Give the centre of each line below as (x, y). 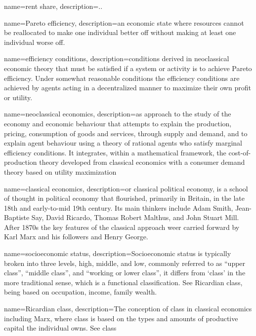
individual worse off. (35, 42)
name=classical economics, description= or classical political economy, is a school (126, 188)
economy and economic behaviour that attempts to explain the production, (118, 123)
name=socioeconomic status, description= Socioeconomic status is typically (118, 253)
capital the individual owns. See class (60, 328)
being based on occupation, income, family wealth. (81, 292)
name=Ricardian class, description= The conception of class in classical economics (128, 309)
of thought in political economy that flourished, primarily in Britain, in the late (125, 198)
